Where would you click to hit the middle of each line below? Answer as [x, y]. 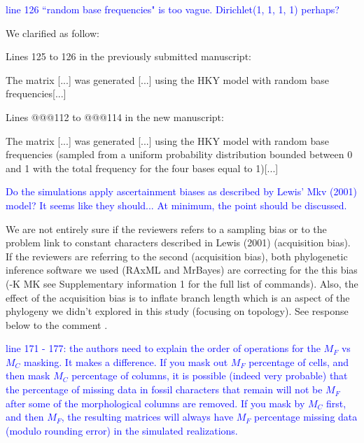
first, [336, 403]
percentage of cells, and [299, 361]
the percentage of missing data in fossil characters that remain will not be [164, 389]
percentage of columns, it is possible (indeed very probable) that [210, 375]
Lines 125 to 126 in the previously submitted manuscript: [128, 56]
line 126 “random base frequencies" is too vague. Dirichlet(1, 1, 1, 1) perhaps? [173, 9]
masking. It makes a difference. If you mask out [126, 361]
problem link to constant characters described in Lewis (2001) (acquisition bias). [178, 242]
